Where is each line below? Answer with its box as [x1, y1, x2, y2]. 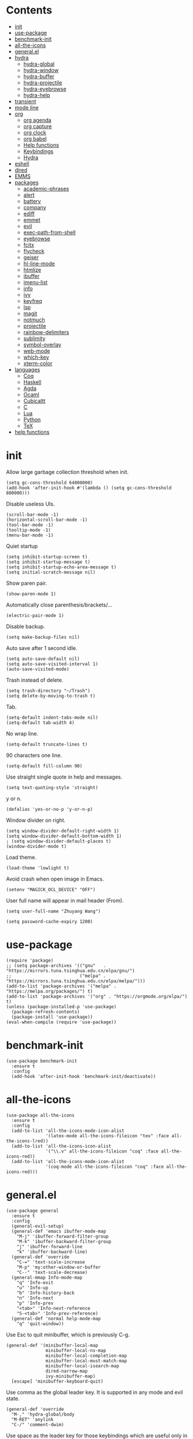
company [23, 204, 46, 211]
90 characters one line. [6, 751, 62, 759]
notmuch [23, 316, 45, 323]
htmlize [23, 266, 42, 273]
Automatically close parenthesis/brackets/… [6, 601, 113, 608]
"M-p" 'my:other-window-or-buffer [16, 1264, 101, 1270]
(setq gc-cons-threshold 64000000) [6, 480, 93, 486]
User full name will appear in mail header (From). [6, 897, 124, 904]
